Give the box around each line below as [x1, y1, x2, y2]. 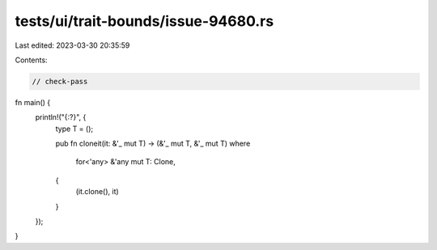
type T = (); [55, 124, 94, 133]
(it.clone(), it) [75, 187, 119, 197]
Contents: [15, 55, 48, 65]
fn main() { [15, 97, 51, 107]
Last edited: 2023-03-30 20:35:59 [15, 40, 130, 50]
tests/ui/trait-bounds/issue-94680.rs [15, 12, 274, 30]
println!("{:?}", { [35, 112, 87, 122]
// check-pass [32, 77, 88, 86]
